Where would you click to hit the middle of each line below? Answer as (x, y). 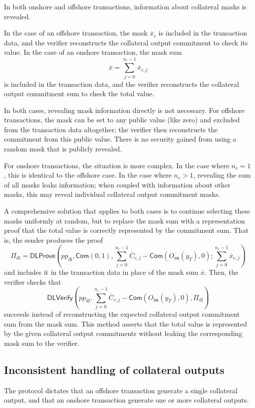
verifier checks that (33, 281)
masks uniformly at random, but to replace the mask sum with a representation (125, 220)
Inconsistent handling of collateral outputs (114, 369)
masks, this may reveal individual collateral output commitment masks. (112, 194)
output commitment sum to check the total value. (79, 93)
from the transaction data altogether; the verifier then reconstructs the (111, 129)
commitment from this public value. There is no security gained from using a (120, 139)
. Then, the (221, 272)
